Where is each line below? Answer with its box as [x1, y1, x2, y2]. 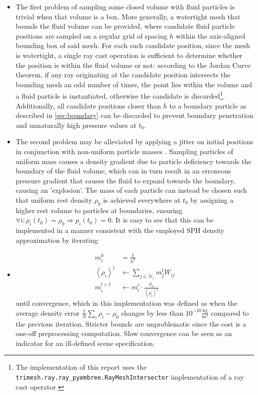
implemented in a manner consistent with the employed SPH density [15, 225, 225, 235]
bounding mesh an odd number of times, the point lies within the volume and [15, 79, 253, 89]
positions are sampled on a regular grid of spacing [15, 30, 168, 41]
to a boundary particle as [169, 100, 247, 111]
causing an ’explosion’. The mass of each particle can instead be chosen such [15, 185, 247, 195]
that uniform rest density [15, 194, 92, 205]
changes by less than [121, 307, 184, 318]
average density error [15, 307, 79, 318]
